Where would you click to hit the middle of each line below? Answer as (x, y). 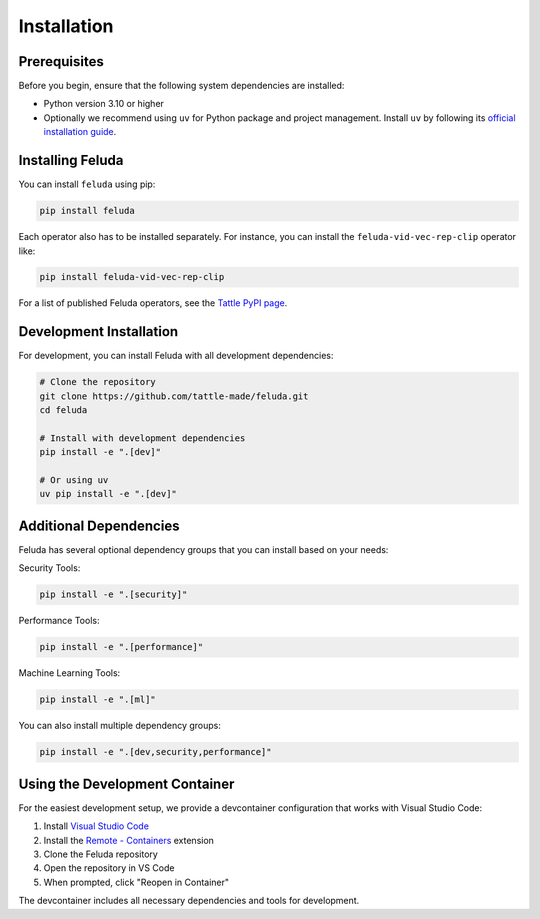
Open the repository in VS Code (109, 868)
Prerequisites (61, 61)
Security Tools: (49, 568)
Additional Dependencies (99, 525)
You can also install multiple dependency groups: (120, 726)
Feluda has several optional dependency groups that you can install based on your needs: (203, 549)
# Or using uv (74, 480)
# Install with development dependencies (142, 438)
